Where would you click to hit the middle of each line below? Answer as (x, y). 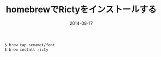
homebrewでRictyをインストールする (81, 9)
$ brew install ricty (27, 49)
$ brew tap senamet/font (30, 45)
